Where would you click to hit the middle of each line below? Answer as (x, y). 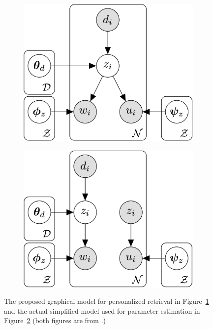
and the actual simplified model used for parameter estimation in (102, 310)
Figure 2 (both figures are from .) (55, 320)
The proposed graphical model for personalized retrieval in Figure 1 (106, 301)
